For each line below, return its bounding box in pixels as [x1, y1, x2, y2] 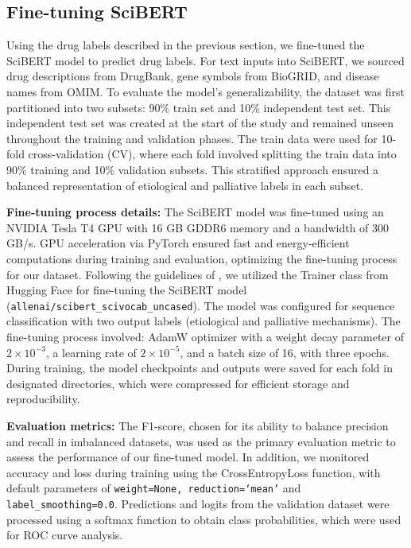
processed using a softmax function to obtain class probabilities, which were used [6, 511, 401, 527]
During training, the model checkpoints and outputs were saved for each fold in [6, 360, 393, 376]
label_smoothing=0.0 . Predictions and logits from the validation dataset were [6, 495, 390, 511]
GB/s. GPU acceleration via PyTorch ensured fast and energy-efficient [6, 235, 350, 251]
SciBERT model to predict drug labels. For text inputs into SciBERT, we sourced [6, 52, 405, 68]
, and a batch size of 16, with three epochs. [180, 344, 390, 360]
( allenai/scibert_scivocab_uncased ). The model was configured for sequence [6, 297, 395, 313]
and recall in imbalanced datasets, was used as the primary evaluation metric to [6, 433, 396, 449]
